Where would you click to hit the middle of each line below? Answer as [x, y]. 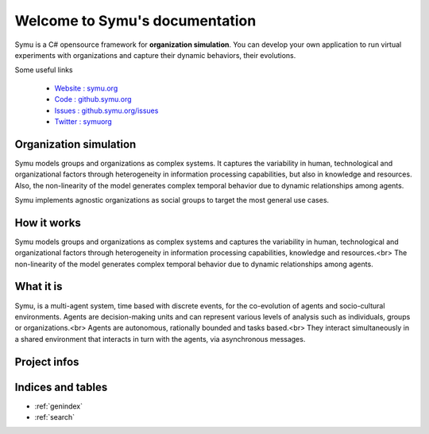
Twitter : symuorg [83, 121]
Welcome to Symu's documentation [135, 21]
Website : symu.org [86, 88]
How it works [48, 223]
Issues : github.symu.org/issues [106, 110]
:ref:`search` [55, 417]
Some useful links [44, 70]
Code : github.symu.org [93, 99]
